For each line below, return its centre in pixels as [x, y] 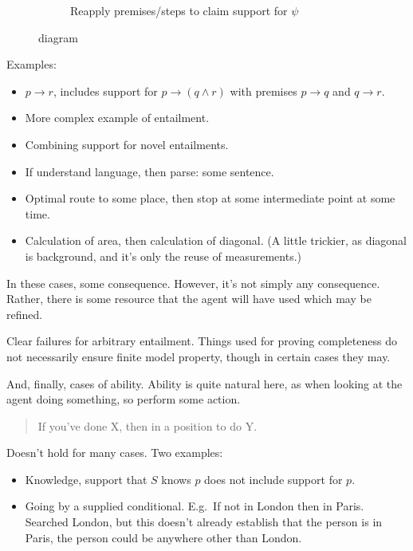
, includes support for [105, 91]
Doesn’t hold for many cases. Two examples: [115, 453]
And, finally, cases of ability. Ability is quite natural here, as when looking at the [205, 383]
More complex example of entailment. [117, 118]
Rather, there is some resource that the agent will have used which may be [189, 299]
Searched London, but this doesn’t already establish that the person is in [204, 522]
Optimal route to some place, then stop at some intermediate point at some [210, 198]
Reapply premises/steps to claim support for [179, 10]
